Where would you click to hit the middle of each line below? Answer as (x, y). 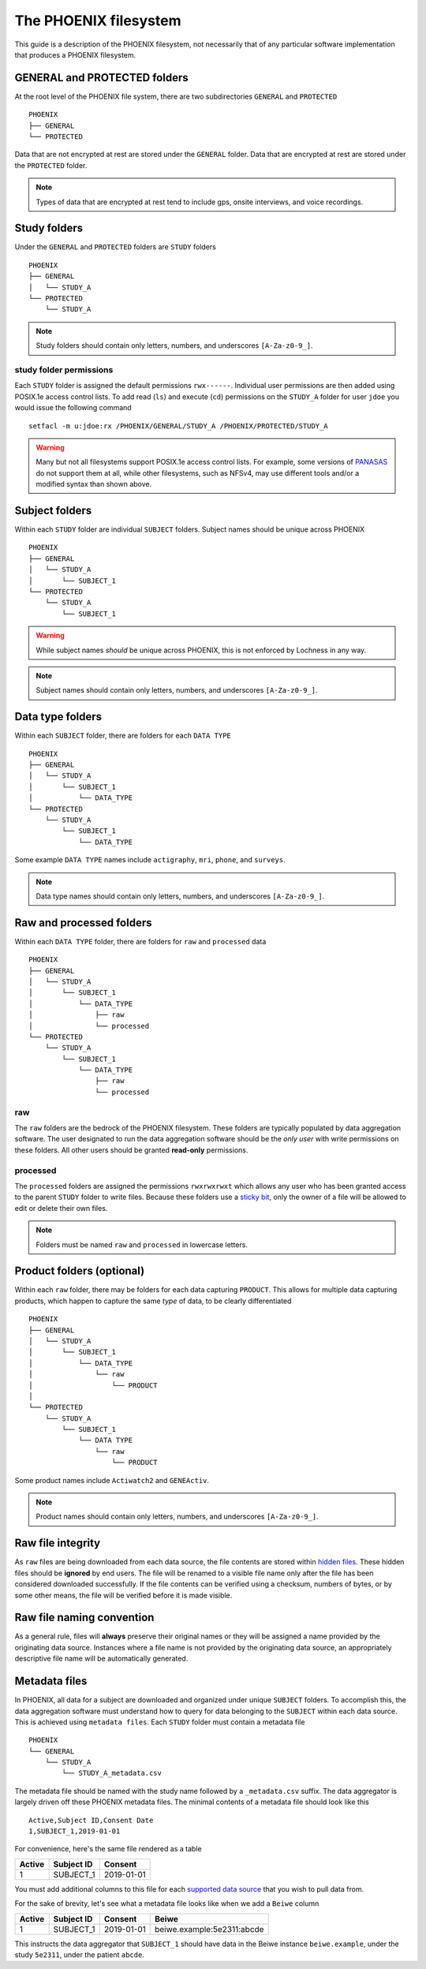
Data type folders (58, 717)
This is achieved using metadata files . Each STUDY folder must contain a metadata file (160, 1722)
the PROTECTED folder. (51, 165)
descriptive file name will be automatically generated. (101, 1659)
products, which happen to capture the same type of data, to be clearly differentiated (153, 1301)
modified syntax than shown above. (94, 484)
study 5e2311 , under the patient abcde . (80, 1954)
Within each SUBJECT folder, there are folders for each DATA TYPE (123, 736)
